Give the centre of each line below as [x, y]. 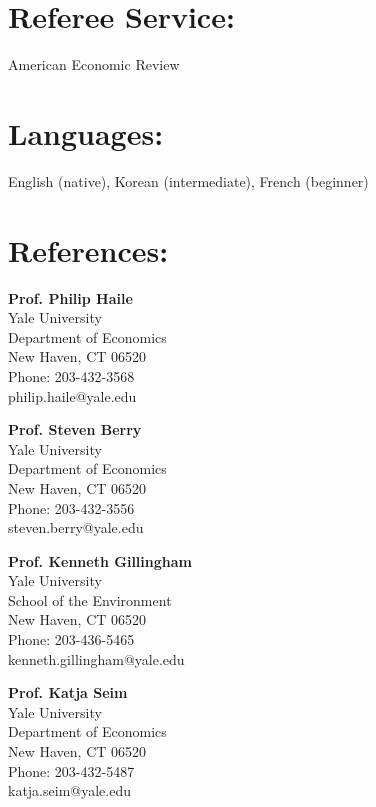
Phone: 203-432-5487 [71, 770]
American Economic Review [94, 64]
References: [88, 249]
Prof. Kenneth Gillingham [100, 560]
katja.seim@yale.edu [69, 790]
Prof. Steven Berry [75, 429]
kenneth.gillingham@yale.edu [96, 658]
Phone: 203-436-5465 [71, 639]
